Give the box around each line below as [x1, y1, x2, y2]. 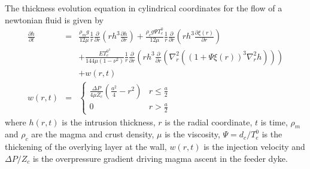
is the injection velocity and [203, 140, 305, 153]
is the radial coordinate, [165, 115, 253, 128]
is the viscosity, [165, 128, 220, 140]
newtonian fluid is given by [5, 13, 104, 26]
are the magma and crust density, [31, 128, 154, 140]
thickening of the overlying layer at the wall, [5, 140, 167, 153]
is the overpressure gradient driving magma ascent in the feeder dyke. [32, 152, 288, 164]
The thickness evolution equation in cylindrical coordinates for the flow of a [5, 2, 282, 14]
